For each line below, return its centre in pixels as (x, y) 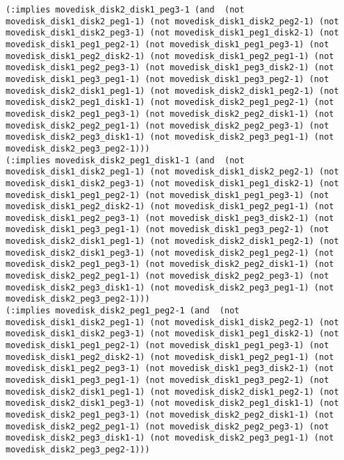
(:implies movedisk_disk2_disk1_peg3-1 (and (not (125, 10)
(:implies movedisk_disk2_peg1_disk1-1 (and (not (125, 160)
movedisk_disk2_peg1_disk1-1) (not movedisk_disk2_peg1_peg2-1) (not (170, 102)
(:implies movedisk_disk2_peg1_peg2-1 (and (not (123, 311)
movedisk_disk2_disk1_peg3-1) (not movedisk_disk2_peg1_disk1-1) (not (172, 403)
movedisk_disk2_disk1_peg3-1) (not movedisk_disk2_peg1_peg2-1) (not (170, 253)
